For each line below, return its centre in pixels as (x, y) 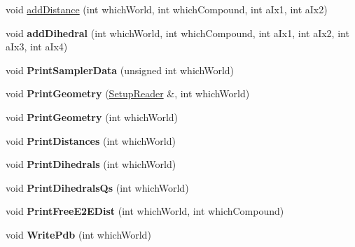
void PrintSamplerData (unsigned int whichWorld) (120, 70)
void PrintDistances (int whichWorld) (91, 140)
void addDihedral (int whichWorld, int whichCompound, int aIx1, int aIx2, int (177, 33)
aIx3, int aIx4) (37, 47)
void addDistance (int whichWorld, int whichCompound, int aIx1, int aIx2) (167, 9)
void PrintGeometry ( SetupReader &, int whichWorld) (128, 93)
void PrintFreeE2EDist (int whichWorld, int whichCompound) (145, 211)
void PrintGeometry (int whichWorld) (92, 117)
